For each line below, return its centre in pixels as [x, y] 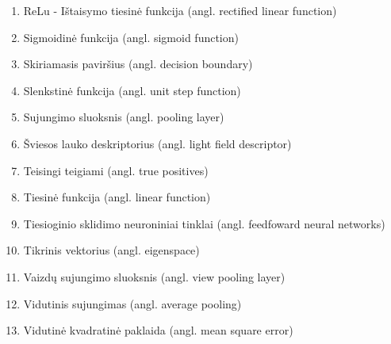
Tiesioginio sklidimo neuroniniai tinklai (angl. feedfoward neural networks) [204, 223]
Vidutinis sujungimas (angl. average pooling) [132, 303]
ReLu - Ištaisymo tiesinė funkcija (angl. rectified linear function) [180, 10]
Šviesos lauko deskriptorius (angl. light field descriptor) [157, 143]
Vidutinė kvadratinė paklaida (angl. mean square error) [158, 330]
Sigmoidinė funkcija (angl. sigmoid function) [131, 37]
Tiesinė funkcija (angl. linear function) [117, 197]
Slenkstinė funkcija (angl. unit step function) [132, 90]
